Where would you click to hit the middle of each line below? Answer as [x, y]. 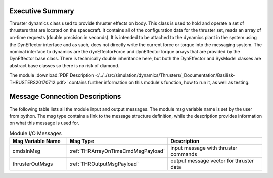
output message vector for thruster [212, 161]
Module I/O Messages [36, 133]
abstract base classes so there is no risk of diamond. [64, 65]
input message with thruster [204, 148]
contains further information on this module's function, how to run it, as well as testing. [159, 82]
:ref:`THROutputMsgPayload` [104, 164]
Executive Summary [42, 11]
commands [184, 154]
